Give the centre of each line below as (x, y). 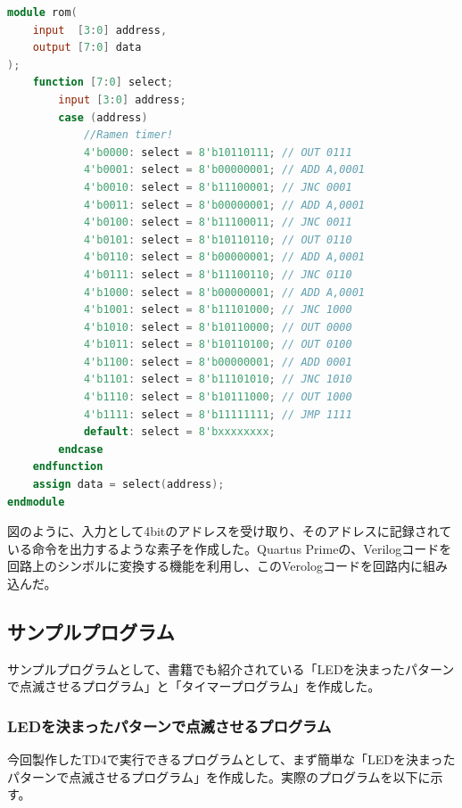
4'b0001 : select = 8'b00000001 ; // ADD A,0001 (224, 170)
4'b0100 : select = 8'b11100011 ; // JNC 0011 (218, 223)
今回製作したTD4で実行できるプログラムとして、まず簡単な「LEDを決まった (231, 759)
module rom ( (42, 12)
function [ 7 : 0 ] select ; (103, 82)
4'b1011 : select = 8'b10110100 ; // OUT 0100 (218, 345)
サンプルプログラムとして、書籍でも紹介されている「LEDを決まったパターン (231, 668)
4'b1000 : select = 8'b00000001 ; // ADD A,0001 (224, 292)
